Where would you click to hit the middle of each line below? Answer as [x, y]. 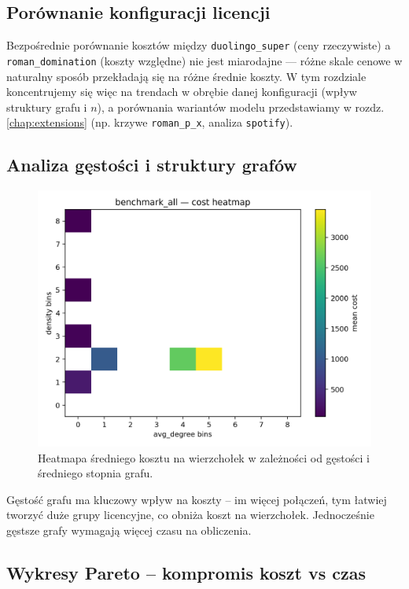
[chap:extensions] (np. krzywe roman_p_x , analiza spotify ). [150, 122]
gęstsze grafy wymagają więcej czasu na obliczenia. [129, 530]
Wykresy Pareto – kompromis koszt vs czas [186, 572]
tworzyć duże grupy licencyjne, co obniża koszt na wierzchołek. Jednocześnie [190, 515]
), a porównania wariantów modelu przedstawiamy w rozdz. [241, 107]
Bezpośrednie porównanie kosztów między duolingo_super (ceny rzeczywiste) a [199, 45]
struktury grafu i [47, 107]
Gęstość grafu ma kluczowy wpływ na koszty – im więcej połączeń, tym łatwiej [197, 499]
